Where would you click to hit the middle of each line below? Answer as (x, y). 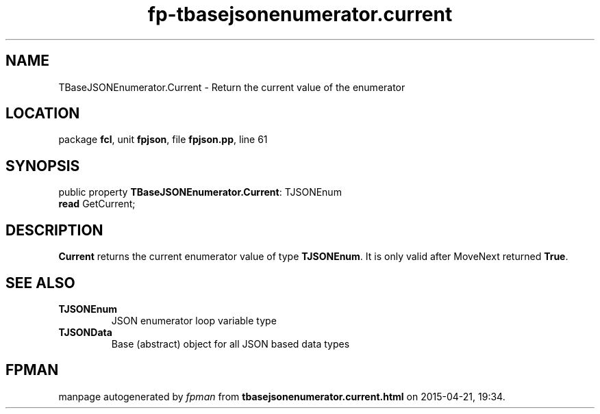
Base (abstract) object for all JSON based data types (230, 344)
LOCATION (43, 114)
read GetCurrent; (97, 204)
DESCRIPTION (54, 230)
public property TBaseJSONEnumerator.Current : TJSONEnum (200, 192)
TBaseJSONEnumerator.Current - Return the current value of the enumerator (232, 87)
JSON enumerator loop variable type (194, 320)
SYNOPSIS (43, 166)
